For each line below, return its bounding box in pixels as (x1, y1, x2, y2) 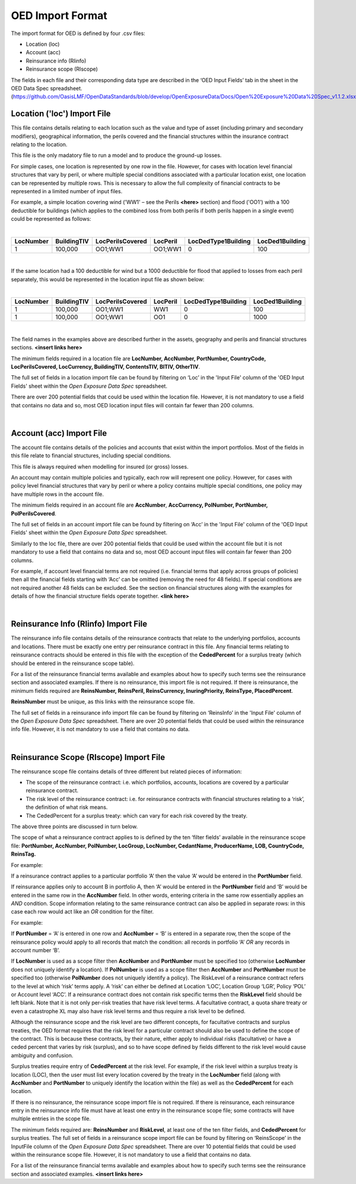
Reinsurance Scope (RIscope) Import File (11, 752, 166, 762)
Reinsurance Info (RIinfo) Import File (11, 619, 148, 629)
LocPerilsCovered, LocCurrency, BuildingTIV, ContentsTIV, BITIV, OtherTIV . (11, 363, 201, 370)
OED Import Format (11, 9, 107, 22)
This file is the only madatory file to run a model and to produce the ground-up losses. (11, 152, 222, 159)
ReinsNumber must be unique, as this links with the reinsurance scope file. (11, 698, 195, 705)
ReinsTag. (11, 850, 36, 858)
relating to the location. (11, 140, 68, 148)
